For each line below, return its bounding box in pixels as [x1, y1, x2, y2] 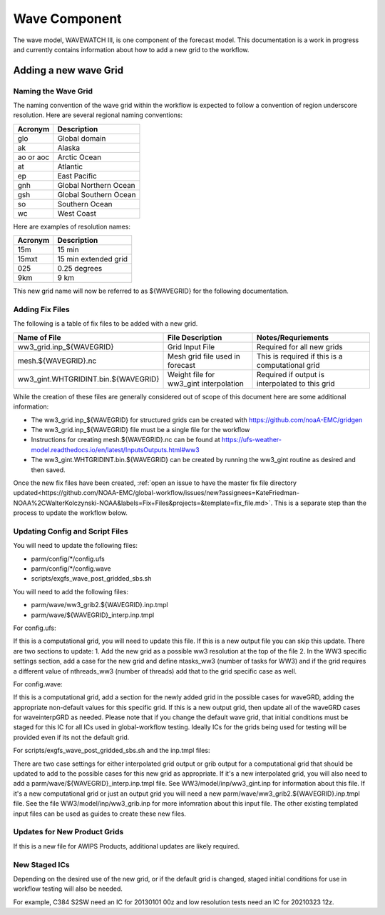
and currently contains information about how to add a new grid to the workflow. [13, 45, 250, 54]
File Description [168, 332, 222, 342]
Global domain [57, 133, 106, 143]
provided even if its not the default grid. [13, 733, 130, 741]
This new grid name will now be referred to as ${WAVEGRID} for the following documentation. [13, 286, 289, 296]
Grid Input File [168, 341, 215, 351]
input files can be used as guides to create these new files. [13, 809, 187, 818]
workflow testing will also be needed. [13, 884, 123, 893]
